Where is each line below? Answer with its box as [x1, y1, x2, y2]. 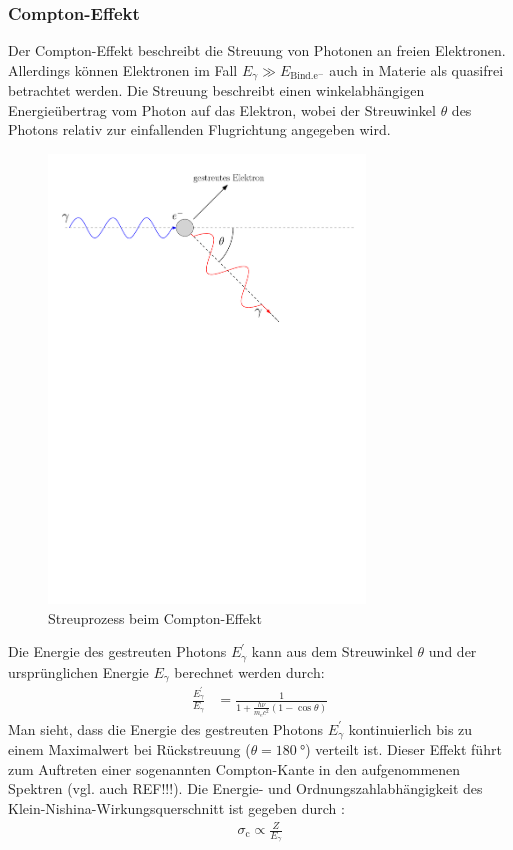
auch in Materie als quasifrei [329, 59, 504, 80]
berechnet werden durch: [174, 661, 325, 682]
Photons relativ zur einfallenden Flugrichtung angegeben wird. [8, 119, 391, 140]
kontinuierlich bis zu [348, 718, 473, 739]
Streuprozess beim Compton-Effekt [48, 607, 262, 628]
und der [428, 641, 477, 662]
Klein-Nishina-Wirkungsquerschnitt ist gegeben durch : [8, 797, 345, 818]
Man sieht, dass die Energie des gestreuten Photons [8, 718, 324, 739]
